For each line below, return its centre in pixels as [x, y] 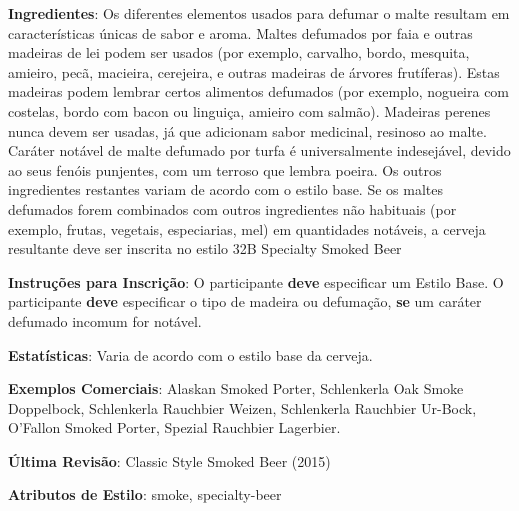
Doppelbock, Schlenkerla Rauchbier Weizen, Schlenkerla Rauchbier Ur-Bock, [242, 407]
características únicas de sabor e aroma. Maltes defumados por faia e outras [240, 32]
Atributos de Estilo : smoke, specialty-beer [145, 494]
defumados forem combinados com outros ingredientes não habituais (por [232, 208]
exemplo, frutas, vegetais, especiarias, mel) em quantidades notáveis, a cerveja [247, 228]
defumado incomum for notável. [105, 320]
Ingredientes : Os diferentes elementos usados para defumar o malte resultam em [259, 13]
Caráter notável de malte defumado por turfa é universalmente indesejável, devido [259, 150]
